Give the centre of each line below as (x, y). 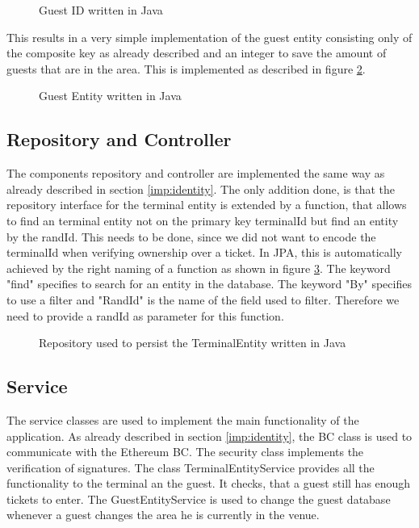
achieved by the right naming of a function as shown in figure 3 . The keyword (199, 268)
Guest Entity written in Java (110, 96)
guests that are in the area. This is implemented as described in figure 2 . (186, 68)
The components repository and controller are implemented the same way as (196, 173)
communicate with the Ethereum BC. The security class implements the (185, 452)
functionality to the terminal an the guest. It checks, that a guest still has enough (209, 483)
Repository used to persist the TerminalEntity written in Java (193, 343)
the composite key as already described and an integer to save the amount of (197, 53)
